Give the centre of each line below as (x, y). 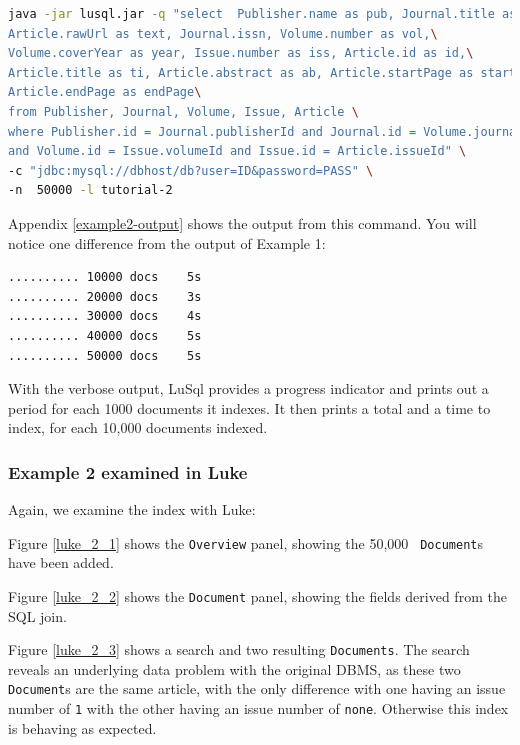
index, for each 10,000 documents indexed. (138, 427)
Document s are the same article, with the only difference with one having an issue (257, 688)
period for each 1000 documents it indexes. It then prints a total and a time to (249, 407)
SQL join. (37, 615)
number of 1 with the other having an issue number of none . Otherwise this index (258, 708)
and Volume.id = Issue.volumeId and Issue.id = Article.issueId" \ (237, 151)
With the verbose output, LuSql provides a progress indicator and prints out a (248, 388)
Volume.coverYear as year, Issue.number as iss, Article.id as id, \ (241, 53)
